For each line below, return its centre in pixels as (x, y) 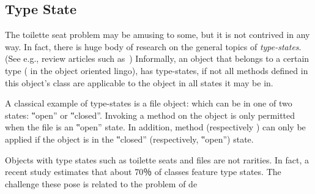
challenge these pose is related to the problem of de (101, 183)
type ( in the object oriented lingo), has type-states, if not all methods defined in (157, 70)
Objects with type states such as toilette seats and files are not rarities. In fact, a (157, 159)
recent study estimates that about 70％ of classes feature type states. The (143, 172)
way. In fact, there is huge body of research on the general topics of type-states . (153, 46)
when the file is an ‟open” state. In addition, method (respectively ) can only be (155, 127)
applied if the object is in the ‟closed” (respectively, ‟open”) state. (129, 139)
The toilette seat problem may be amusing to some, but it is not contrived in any (157, 35)
